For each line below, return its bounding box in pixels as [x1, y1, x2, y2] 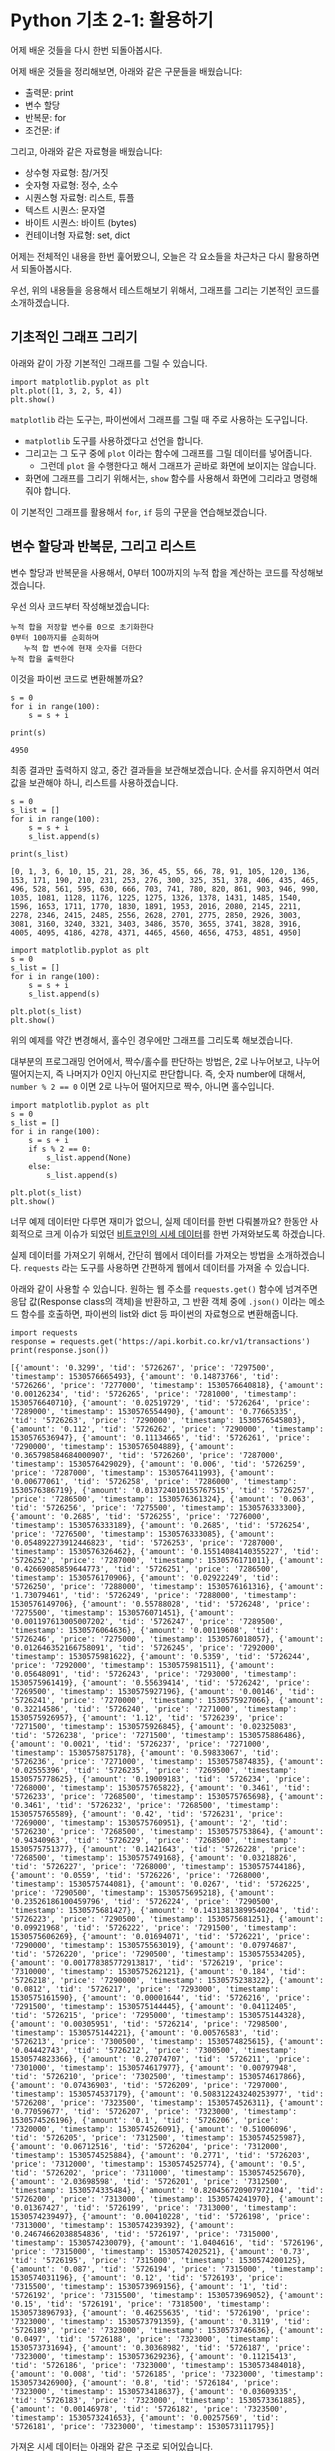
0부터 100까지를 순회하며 [10, 632, 100, 643]
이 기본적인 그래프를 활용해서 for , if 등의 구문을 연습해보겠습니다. [10, 506, 268, 518]
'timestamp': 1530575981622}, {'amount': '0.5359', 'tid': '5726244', [10, 1651, 311, 1661]
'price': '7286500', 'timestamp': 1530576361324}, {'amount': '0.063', [10, 1494, 315, 1504]
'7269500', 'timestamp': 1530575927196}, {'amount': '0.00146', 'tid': [10, 1686, 315, 1696]
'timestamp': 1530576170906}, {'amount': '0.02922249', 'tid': [10, 1572, 280, 1583]
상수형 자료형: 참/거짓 [24, 166, 109, 178]
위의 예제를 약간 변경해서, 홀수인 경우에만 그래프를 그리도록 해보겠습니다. [10, 1034, 293, 1046]
